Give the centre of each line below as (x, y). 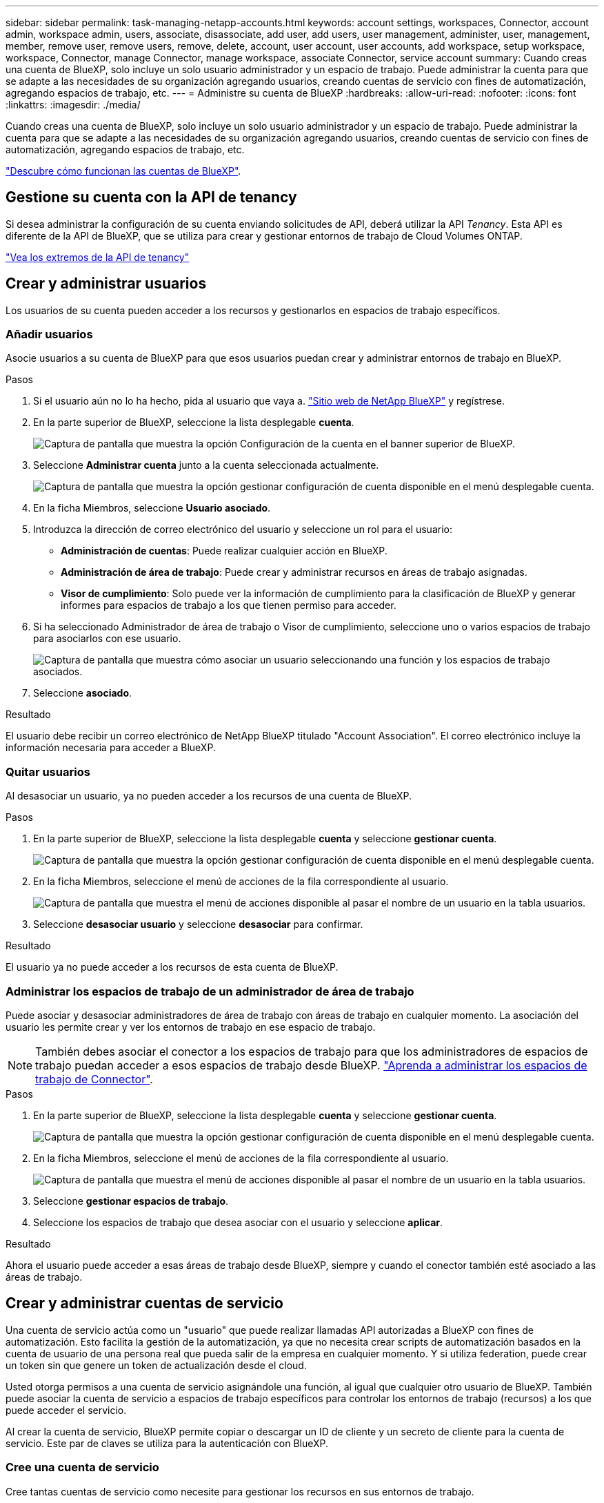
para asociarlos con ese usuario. (107, 639)
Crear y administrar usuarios (106, 284)
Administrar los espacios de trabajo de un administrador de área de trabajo (210, 991)
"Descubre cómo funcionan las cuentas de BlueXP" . (123, 171)
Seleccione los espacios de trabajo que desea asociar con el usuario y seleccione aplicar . (238, 1222)
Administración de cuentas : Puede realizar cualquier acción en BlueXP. (224, 551)
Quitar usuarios (48, 772)
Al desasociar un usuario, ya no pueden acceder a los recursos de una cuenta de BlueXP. (209, 796)
